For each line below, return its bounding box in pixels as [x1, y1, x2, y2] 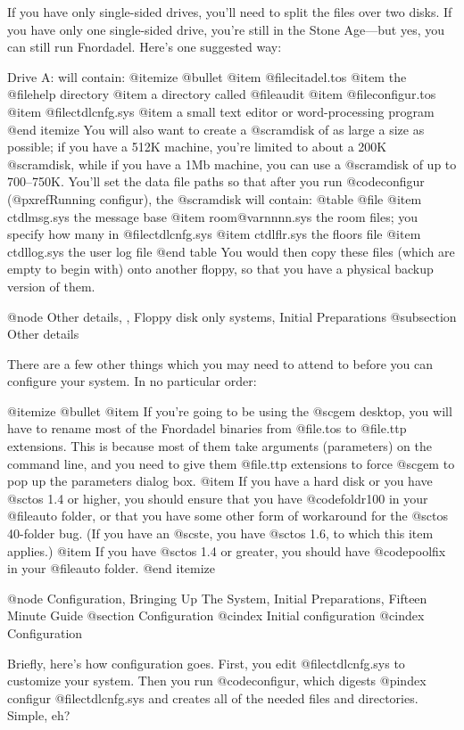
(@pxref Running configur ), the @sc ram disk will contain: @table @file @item [7, 189, 422, 208]
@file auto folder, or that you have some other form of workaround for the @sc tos [7, 506, 449, 525]
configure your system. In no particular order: [7, 372, 257, 390]
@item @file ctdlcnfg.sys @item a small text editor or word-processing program [7, 102, 435, 120]
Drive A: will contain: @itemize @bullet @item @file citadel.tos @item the [7, 67, 407, 86]
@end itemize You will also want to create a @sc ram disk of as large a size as [7, 119, 425, 138]
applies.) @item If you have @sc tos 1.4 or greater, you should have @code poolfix [7, 541, 446, 560]
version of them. [7, 276, 95, 295]
